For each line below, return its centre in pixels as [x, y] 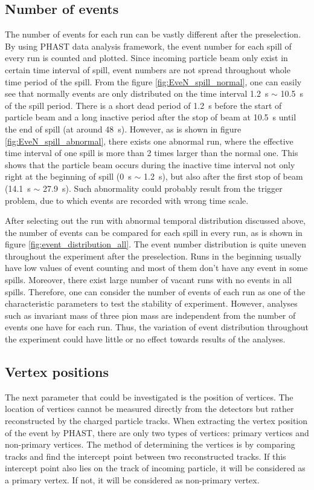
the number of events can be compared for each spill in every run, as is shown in [154, 232]
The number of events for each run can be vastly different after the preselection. [153, 34]
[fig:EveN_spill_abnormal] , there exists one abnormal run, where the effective [149, 141]
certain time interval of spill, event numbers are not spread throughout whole [148, 69]
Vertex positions [57, 372]
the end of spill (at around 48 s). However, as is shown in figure [123, 129]
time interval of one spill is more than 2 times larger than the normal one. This [152, 153]
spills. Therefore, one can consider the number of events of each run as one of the [155, 291]
